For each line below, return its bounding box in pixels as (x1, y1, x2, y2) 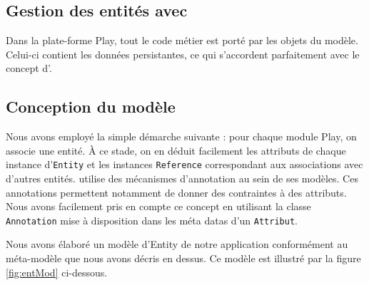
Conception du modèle (6, 95, 176, 118)
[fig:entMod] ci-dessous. (6, 264, 108, 279)
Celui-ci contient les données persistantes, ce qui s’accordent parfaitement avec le (6, 46, 360, 61)
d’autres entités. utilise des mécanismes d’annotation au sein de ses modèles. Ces (6, 171, 358, 186)
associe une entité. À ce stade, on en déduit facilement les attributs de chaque (6, 142, 346, 157)
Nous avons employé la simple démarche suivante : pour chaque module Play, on (6, 129, 357, 144)
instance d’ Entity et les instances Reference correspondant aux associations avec (6, 157, 363, 172)
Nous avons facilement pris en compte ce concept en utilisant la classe (6, 199, 311, 214)
